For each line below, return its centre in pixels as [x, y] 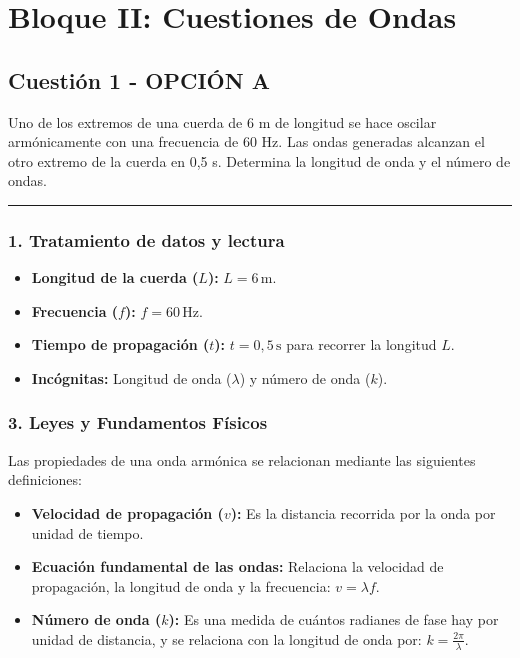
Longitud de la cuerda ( [115, 277]
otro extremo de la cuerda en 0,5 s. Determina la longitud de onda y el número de [259, 160]
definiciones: [45, 479]
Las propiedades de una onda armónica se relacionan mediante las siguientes [242, 459]
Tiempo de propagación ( [120, 344]
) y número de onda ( [305, 377]
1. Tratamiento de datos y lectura [146, 239]
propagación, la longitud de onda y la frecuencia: [181, 585]
